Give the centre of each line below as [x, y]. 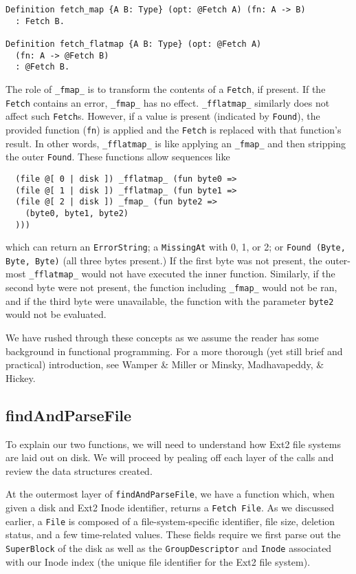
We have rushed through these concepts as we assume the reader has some [162, 338]
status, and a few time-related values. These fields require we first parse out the [173, 534]
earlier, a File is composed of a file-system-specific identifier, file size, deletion [170, 521]
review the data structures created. [79, 470]
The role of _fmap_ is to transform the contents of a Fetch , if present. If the [166, 88]
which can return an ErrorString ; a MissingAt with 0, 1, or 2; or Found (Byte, [176, 247]
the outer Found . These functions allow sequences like [118, 157]
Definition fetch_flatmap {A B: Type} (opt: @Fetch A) [134, 44]
